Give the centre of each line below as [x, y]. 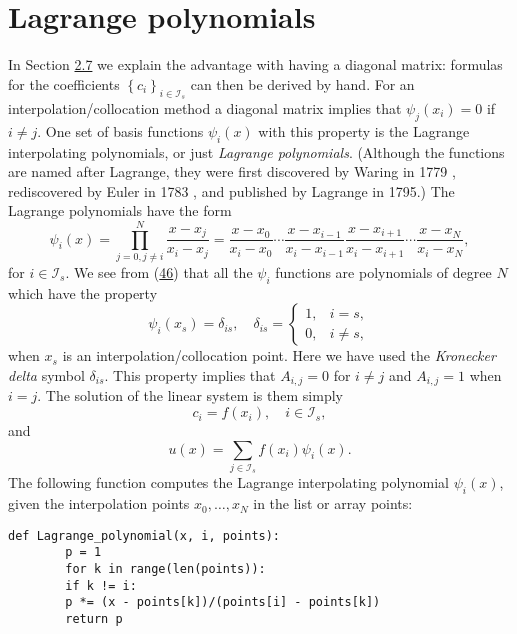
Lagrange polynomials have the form [120, 210]
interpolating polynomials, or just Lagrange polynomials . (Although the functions [256, 151]
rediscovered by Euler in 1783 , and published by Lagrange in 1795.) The [231, 190]
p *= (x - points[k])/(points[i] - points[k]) [223, 602]
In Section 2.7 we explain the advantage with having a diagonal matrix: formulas [255, 64]
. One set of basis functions [120, 130]
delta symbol [46, 375]
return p [94, 619]
